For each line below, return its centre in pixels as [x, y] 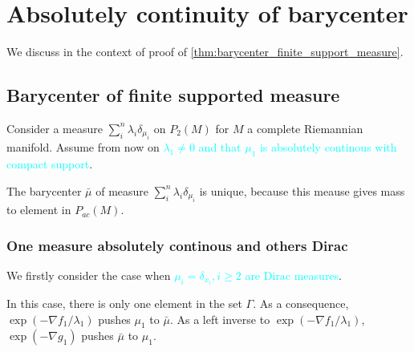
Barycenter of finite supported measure [173, 95]
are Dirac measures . [294, 275]
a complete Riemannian [305, 128]
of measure [122, 190]
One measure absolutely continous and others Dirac [177, 245]
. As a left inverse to [220, 319]
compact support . [50, 164]
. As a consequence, [301, 303]
